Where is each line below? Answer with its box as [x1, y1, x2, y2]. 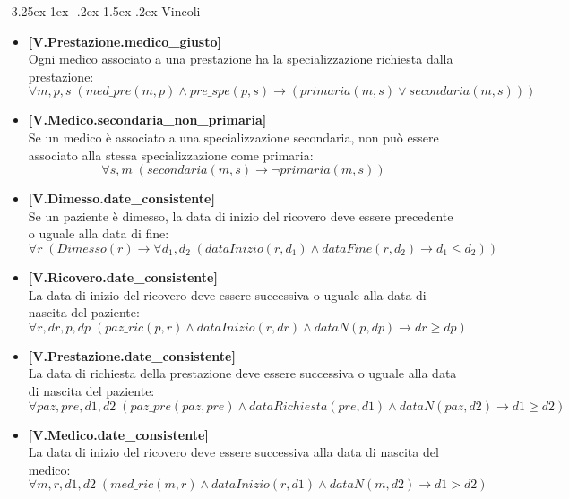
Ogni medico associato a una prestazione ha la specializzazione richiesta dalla [28, 49, 453, 68]
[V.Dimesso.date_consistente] [28, 189, 215, 208]
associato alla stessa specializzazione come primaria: [28, 145, 314, 164]
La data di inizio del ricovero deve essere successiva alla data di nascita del [28, 443, 439, 461]
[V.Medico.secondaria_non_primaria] [28, 110, 267, 129]
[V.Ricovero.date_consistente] [28, 267, 218, 286]
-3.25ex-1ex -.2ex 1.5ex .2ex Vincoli [7, 2, 201, 20]
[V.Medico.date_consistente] [28, 425, 209, 443]
